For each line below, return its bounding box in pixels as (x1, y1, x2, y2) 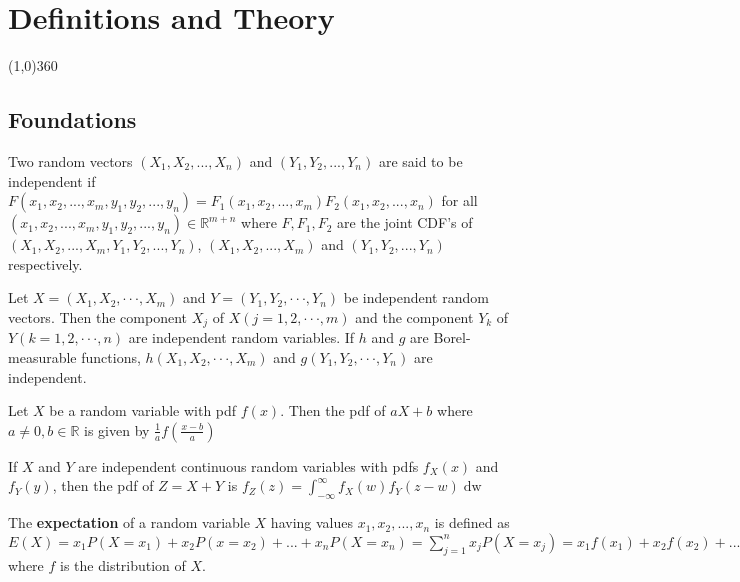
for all (441, 190, 478, 211)
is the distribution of (60, 554, 186, 575)
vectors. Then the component (8, 306, 187, 327)
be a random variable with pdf (49, 400, 237, 421)
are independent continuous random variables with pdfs (78, 455, 419, 476)
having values (270, 512, 353, 533)
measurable (8, 346, 77, 367)
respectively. (8, 253, 83, 274)
